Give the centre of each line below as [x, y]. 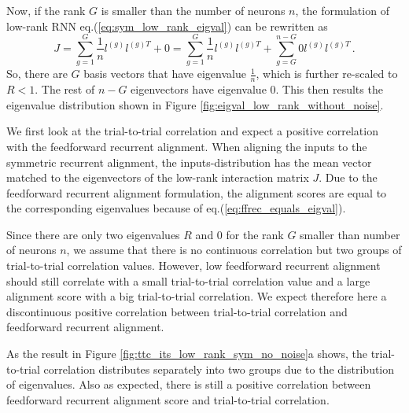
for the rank [255, 234]
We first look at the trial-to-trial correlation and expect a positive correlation [192, 131]
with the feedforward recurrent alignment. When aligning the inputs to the [187, 146]
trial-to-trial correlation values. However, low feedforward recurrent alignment [193, 265]
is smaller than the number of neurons [193, 10]
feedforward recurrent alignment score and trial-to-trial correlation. [168, 399]
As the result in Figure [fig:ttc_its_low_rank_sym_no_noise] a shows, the [187, 354]
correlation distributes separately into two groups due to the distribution [219, 369]
